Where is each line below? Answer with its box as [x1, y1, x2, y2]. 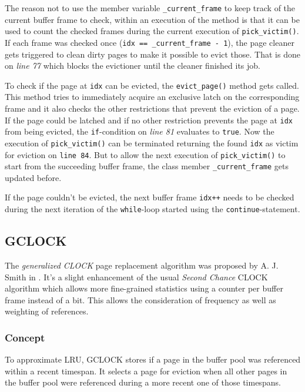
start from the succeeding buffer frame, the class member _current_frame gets [5, 160, 289, 172]
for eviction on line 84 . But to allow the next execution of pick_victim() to [5, 148, 286, 160]
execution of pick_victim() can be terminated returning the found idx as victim [5, 136, 299, 149]
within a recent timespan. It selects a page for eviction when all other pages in [5, 364, 287, 377]
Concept [5, 330, 45, 344]
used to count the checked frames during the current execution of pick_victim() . [5, 25, 299, 37]
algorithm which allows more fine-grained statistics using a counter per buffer [5, 282, 283, 294]
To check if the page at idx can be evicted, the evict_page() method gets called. [5, 79, 299, 91]
